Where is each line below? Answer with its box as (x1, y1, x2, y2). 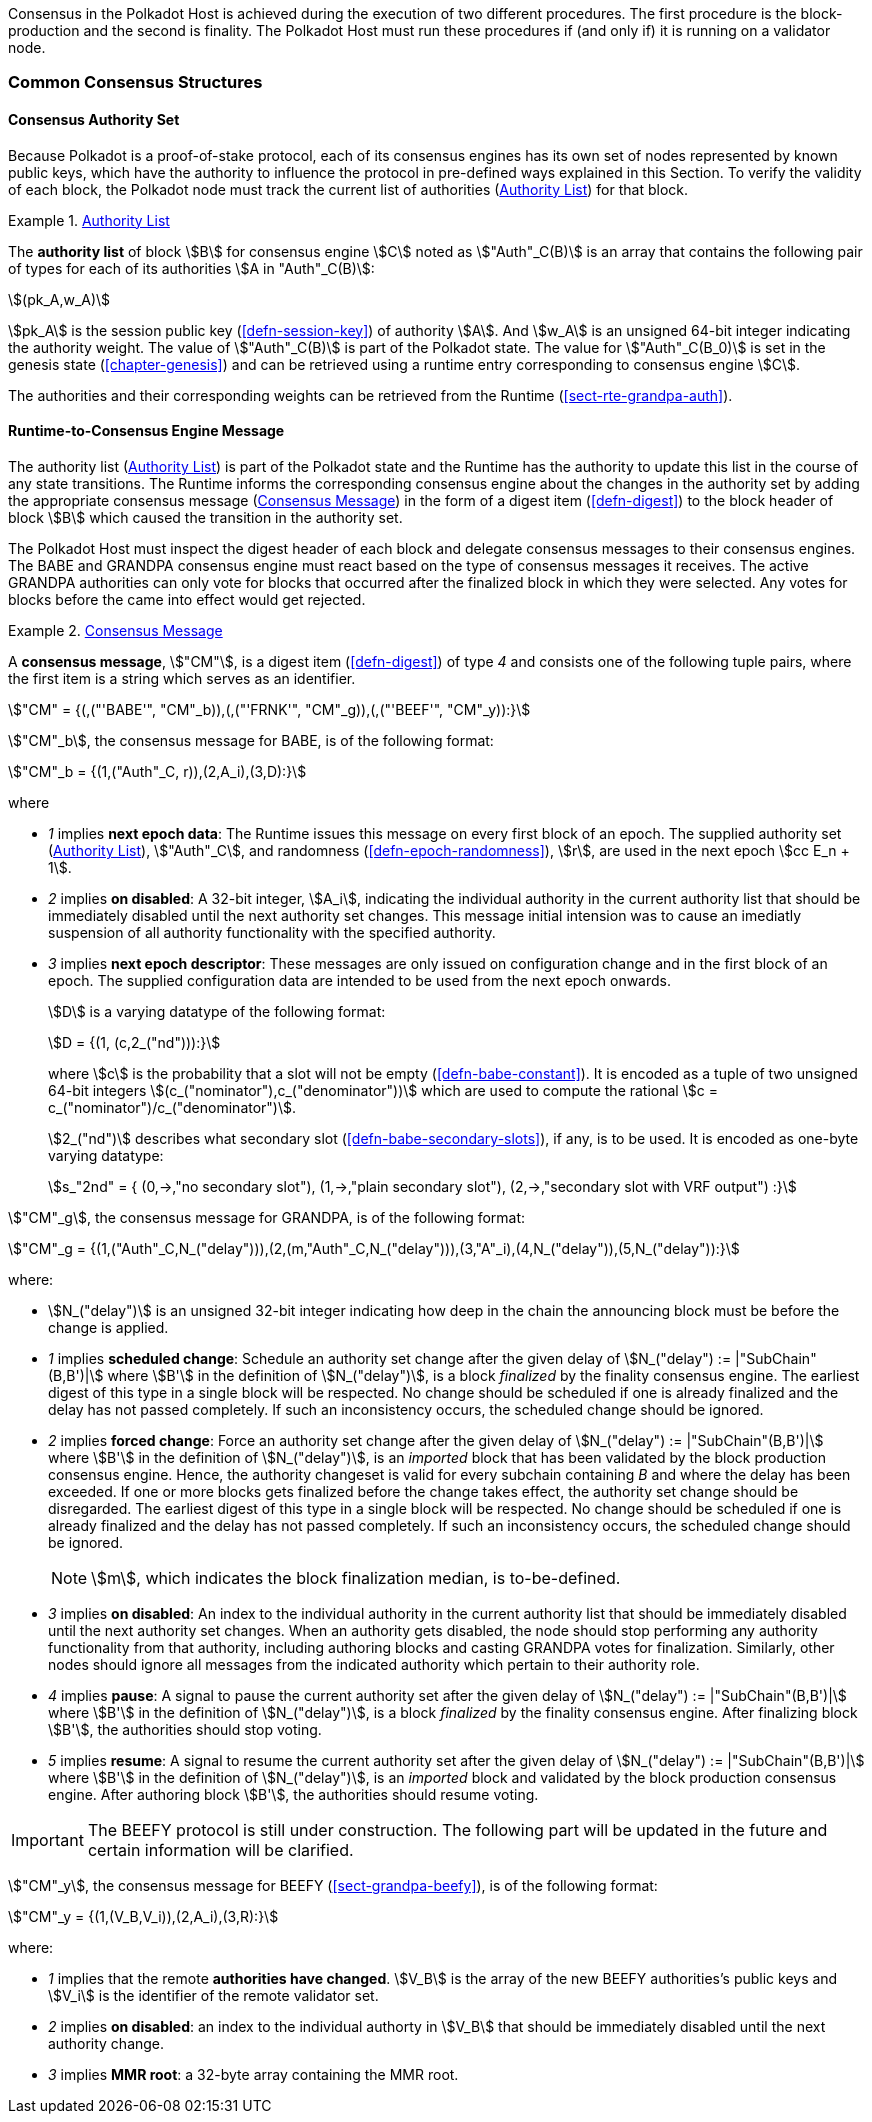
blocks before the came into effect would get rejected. (8, 590, 366, 608)
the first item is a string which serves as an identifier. (8, 669, 356, 687)
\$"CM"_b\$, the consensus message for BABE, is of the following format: (8, 731, 494, 749)
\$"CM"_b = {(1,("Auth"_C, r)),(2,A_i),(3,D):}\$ (8, 762, 307, 780)
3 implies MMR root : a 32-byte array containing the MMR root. (48, 2065, 459, 2083)
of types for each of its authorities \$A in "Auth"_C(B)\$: (8, 259, 375, 277)
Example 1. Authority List (8, 211, 170, 229)
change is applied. (48, 1318, 169, 1336)
